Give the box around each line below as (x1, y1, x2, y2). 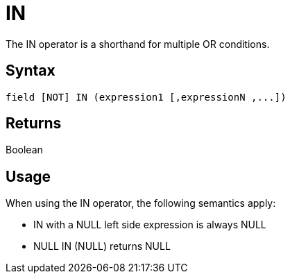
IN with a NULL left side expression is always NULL (33, 219, 266, 231)
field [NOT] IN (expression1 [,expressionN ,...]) (6, 91, 287, 103)
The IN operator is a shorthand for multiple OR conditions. (6, 37, 270, 50)
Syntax (6, 62, 56, 80)
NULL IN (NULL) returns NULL (33, 240, 171, 253)
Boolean (6, 144, 43, 156)
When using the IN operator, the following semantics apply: (6, 197, 276, 210)
